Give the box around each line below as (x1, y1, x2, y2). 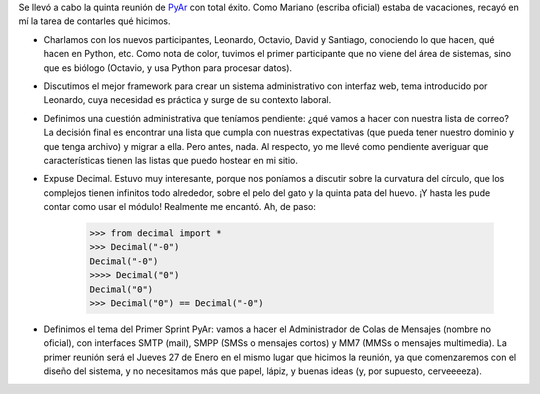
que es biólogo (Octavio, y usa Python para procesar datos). (43, 61, 293, 74)
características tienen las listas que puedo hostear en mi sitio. (43, 154, 299, 166)
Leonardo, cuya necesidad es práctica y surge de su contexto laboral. (43, 94, 332, 106)
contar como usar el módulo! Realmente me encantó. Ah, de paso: (43, 201, 317, 213)
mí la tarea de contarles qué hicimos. (18, 15, 171, 27)
